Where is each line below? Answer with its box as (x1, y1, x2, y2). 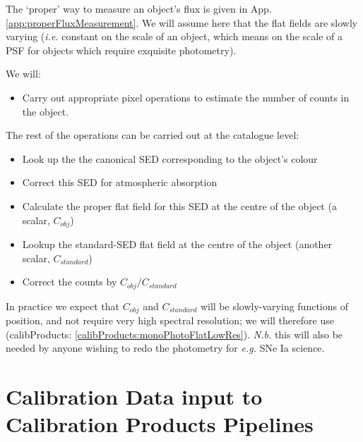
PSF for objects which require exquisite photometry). (6, 42, 237, 57)
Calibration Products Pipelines (6, 410, 314, 438)
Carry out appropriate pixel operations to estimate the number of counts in (22, 90, 350, 104)
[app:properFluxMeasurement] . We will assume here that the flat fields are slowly (6, 15, 358, 30)
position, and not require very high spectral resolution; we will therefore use (6, 313, 334, 328)
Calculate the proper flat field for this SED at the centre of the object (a (22, 198, 337, 213)
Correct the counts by (22, 274, 117, 289)
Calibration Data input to (6, 382, 263, 411)
